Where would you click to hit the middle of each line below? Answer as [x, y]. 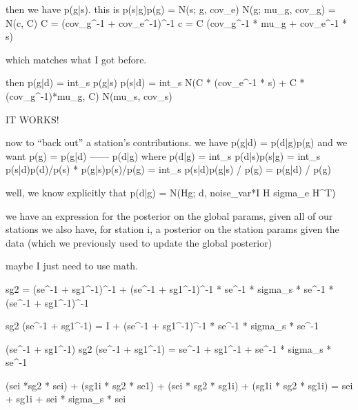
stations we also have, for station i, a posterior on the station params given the [172, 229]
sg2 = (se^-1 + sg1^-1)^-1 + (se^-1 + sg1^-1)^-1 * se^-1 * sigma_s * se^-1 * [170, 288]
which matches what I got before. [76, 59]
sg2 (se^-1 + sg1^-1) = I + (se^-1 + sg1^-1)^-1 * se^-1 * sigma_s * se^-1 [162, 326]
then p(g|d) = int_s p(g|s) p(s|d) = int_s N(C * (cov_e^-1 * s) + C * [155, 82]
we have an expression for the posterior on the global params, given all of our [169, 215]
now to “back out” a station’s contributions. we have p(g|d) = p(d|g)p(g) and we [177, 142]
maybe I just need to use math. [72, 266]
